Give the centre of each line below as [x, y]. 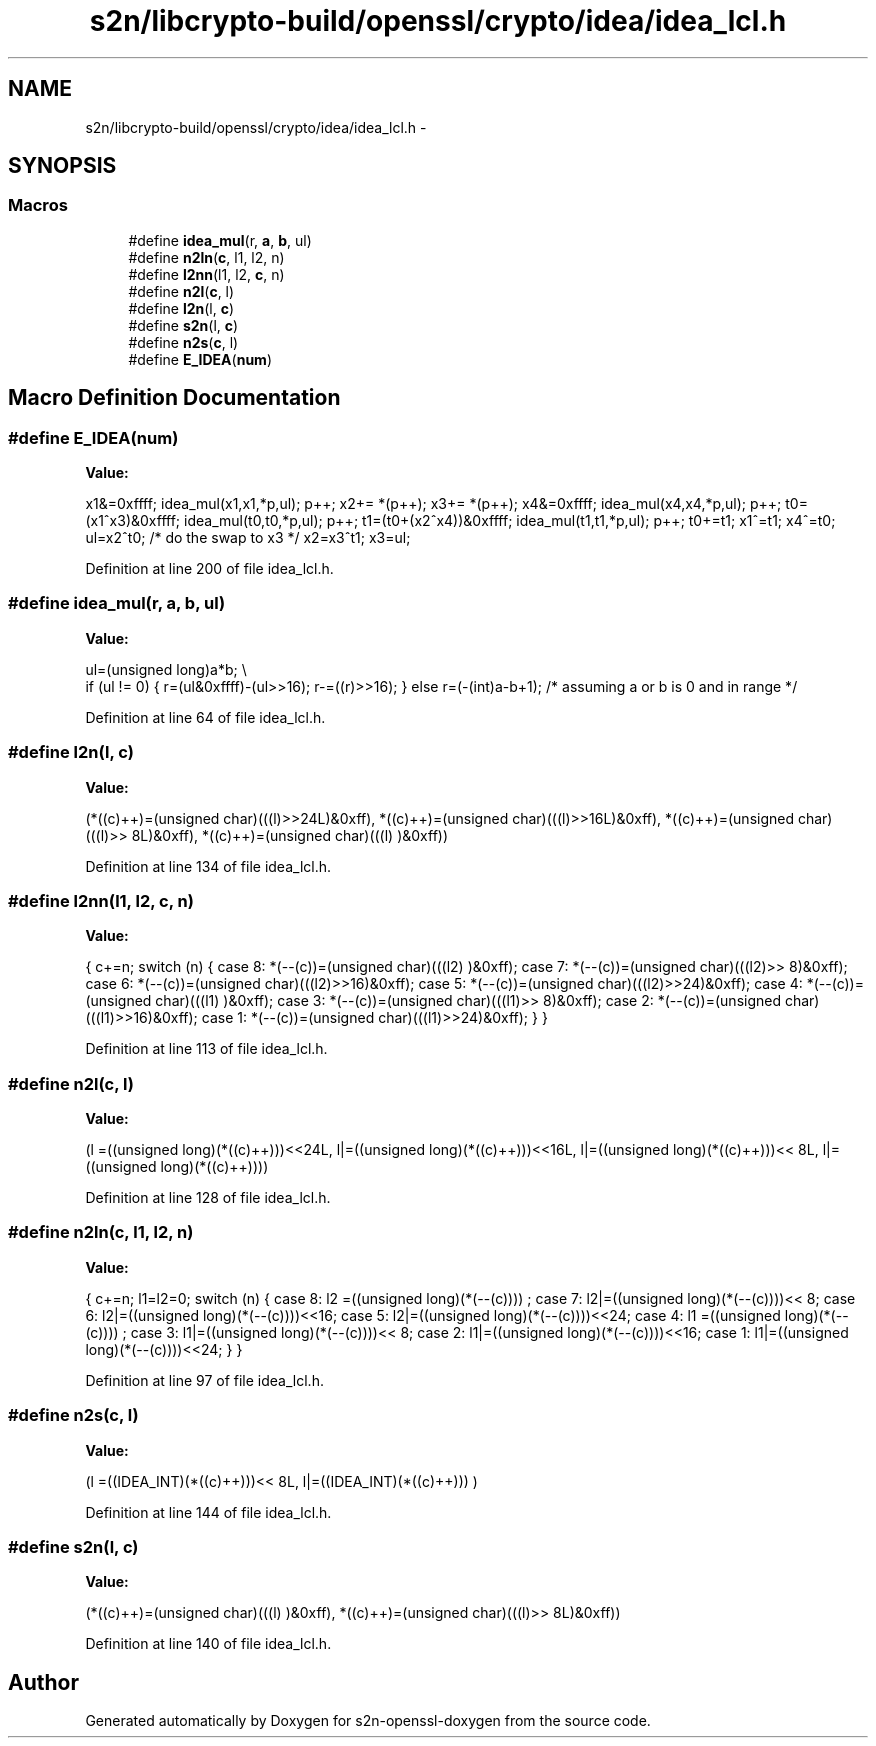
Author [43, 1682]
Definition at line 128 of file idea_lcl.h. [208, 1198]
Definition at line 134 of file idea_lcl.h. [208, 866]
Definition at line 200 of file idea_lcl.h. [209, 569]
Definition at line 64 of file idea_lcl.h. [205, 717]
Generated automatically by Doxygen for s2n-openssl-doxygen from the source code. [368, 1721]
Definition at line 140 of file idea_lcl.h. [208, 1644]
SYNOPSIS [62, 166]
